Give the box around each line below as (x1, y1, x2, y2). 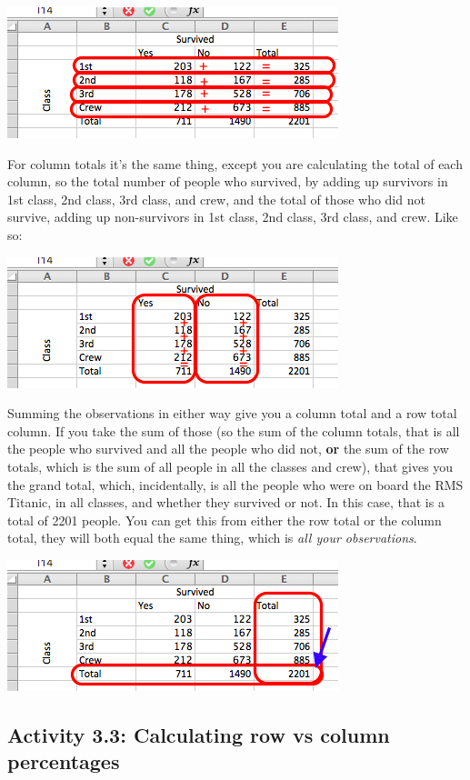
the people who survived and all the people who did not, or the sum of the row (7, 439, 449, 458)
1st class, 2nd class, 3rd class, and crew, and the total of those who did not (7, 189, 425, 208)
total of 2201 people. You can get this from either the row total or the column (7, 510, 442, 529)
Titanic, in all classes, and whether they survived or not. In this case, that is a (7, 493, 445, 512)
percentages (7, 747, 120, 775)
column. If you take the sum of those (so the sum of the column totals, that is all (7, 421, 460, 440)
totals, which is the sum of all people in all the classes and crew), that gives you (7, 456, 454, 475)
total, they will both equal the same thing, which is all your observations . (7, 528, 417, 547)
